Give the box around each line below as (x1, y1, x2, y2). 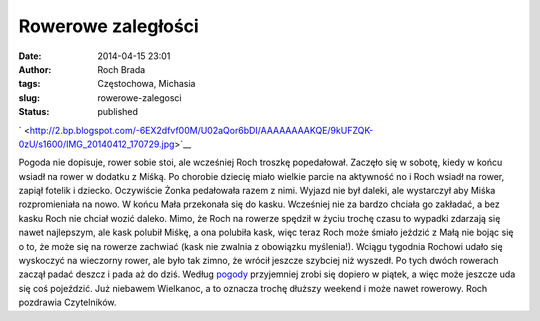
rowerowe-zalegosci (97, 91, 182, 104)
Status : (18, 106, 50, 118)
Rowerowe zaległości (18, 15, 199, 37)
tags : (18, 78, 41, 90)
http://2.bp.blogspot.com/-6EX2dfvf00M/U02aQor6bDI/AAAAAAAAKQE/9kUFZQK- (29, 124, 374, 136)
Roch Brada (97, 63, 146, 75)
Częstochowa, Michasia (97, 78, 196, 90)
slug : (18, 91, 40, 104)
